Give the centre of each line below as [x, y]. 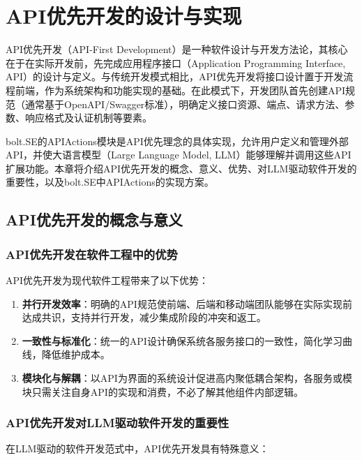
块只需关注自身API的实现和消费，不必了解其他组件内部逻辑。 [163, 391]
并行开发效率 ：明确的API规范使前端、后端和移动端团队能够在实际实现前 [187, 303]
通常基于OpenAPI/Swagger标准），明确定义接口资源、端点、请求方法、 [185, 104]
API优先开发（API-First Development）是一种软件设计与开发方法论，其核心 [177, 49]
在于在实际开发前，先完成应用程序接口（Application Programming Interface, [176, 62]
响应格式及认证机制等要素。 [88, 118]
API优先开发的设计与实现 [124, 16]
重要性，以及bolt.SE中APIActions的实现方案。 [110, 182]
